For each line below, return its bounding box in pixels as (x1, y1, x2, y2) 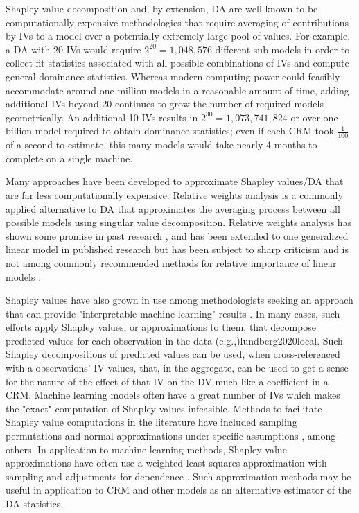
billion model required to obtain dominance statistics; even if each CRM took (6, 123, 334, 138)
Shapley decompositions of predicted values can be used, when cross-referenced (6, 347, 340, 361)
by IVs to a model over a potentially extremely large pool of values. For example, (6, 28, 351, 43)
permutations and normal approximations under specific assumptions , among (6, 428, 336, 443)
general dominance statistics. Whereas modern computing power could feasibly (6, 69, 340, 83)
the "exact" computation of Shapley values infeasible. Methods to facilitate (6, 401, 322, 415)
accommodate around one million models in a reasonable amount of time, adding (6, 82, 349, 97)
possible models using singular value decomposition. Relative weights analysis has (6, 215, 352, 229)
